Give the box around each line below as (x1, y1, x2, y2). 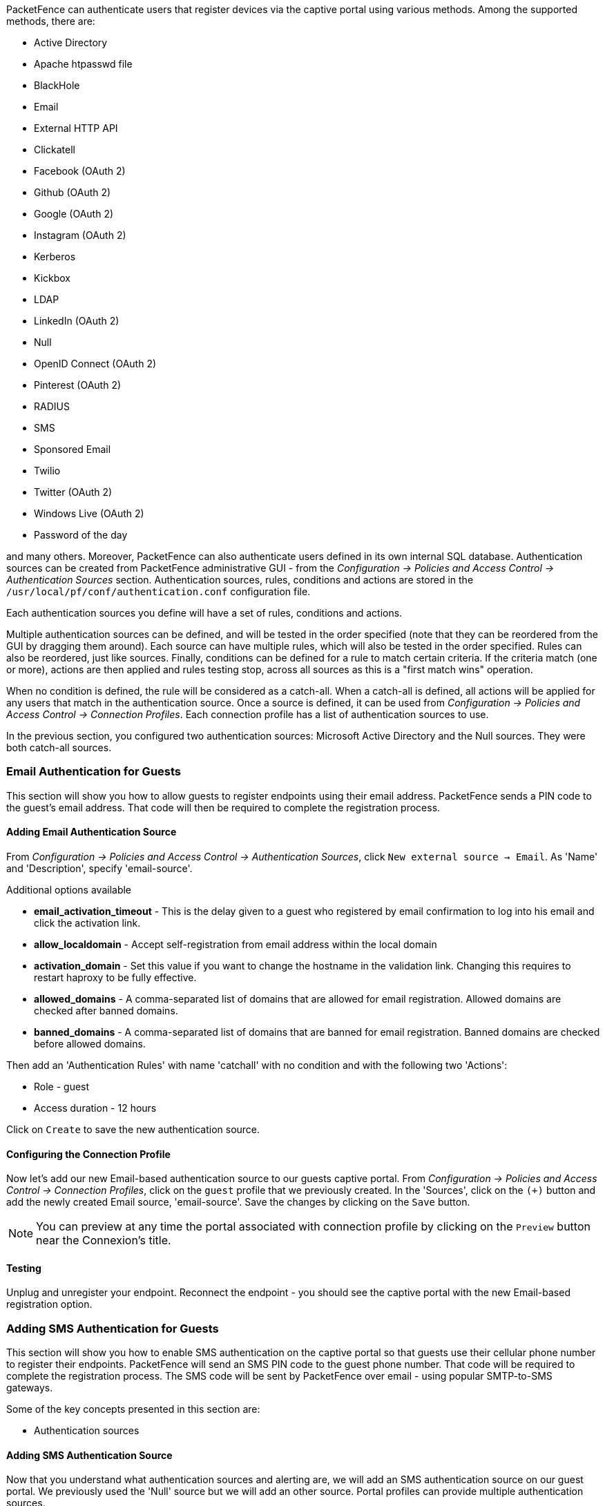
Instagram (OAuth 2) (34, 229, 126, 241)
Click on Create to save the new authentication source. (6, 1123, 260, 1135)
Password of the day (34, 529, 128, 541)
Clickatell (34, 144, 75, 155)
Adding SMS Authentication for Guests (6, 1321, 219, 1335)
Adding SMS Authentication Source (6, 1449, 173, 1461)
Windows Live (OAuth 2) (34, 508, 144, 519)
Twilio (34, 465, 61, 476)
